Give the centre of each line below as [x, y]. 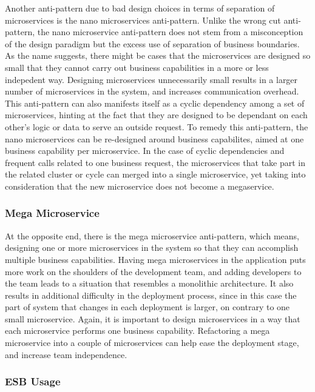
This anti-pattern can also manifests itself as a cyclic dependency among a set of [155, 103]
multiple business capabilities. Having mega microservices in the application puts [155, 259]
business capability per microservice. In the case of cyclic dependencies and [145, 151]
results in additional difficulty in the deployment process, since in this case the [151, 295]
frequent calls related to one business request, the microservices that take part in [155, 162]
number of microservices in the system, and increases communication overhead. [152, 91]
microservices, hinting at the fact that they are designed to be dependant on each [156, 115]
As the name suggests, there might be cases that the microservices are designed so [158, 55]
